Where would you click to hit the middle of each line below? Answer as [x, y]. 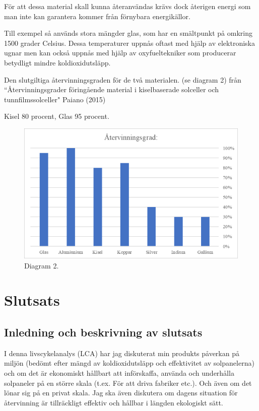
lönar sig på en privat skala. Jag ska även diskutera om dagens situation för [121, 393]
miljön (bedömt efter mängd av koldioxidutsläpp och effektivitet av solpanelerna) [129, 363]
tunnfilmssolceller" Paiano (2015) [55, 99]
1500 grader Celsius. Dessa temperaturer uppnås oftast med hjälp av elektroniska [129, 43]
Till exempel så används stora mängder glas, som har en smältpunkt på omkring [128, 33]
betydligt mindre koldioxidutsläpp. [57, 62]
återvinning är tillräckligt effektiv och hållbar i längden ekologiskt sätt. [114, 402]
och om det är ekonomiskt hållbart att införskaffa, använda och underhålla [119, 372]
